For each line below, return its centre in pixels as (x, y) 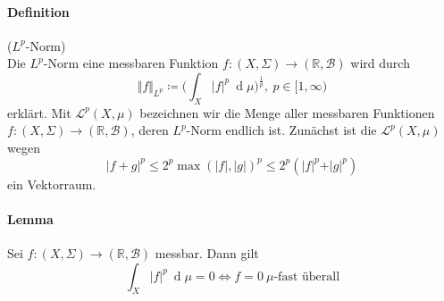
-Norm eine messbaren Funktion (131, 63)
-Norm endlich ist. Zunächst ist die (281, 130)
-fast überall (307, 276)
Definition (38, 11)
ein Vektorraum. (52, 184)
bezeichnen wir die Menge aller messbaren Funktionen (287, 112)
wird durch (380, 63)
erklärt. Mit (39, 112)
